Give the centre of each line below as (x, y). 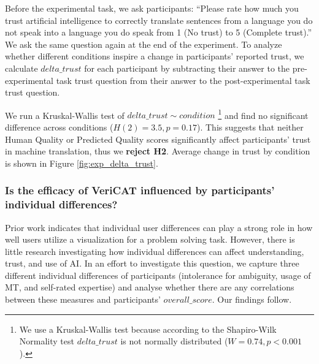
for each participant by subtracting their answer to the (187, 68)
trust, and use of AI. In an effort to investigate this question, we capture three (152, 263)
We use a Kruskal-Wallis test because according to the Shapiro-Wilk (148, 329)
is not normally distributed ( (174, 341)
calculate (21, 68)
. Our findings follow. (252, 299)
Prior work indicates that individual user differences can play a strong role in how (159, 227)
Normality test (47, 341)
